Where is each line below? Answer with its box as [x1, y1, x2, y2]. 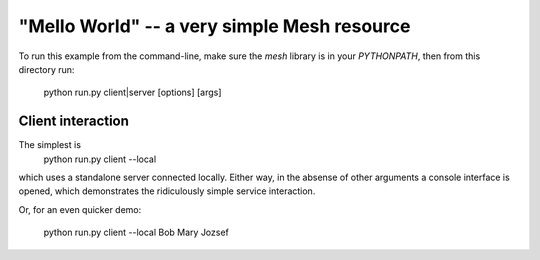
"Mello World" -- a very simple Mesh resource [18, 15, 411, 37]
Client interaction [18, 113, 130, 130]
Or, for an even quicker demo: [18, 203, 142, 215]
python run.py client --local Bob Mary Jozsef [43, 226, 230, 239]
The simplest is [18, 139, 82, 151]
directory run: [18, 63, 75, 75]
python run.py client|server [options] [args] [43, 86, 222, 99]
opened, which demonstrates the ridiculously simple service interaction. [18, 185, 316, 197]
